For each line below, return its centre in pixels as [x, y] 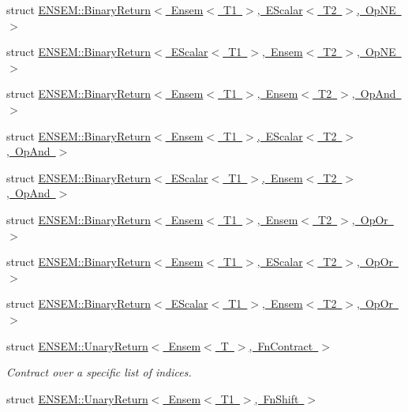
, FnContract [281, 345]
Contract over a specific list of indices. [99, 372]
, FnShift [277, 398]
